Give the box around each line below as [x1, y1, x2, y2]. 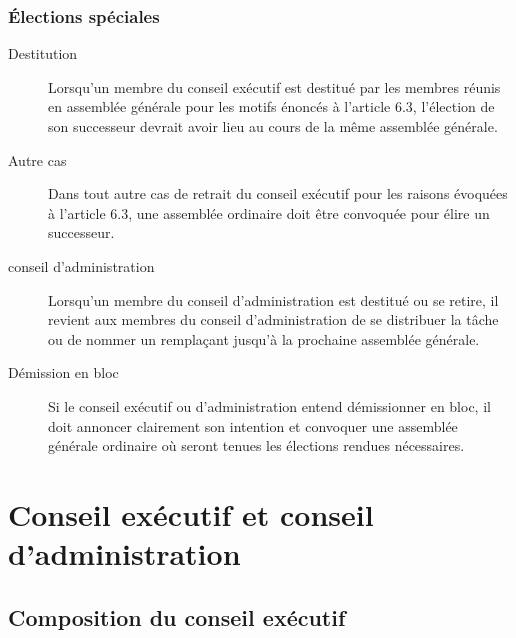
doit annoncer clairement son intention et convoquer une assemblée [48, 415, 458, 436]
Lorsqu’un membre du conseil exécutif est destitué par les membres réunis [48, 76, 501, 97]
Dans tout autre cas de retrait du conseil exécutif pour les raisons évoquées [48, 183, 508, 204]
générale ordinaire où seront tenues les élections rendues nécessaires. [48, 435, 465, 456]
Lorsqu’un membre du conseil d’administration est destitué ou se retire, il [48, 289, 499, 310]
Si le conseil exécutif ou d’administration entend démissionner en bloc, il [48, 395, 491, 416]
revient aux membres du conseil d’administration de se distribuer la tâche [48, 309, 499, 330]
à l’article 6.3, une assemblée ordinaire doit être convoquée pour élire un [48, 202, 490, 223]
